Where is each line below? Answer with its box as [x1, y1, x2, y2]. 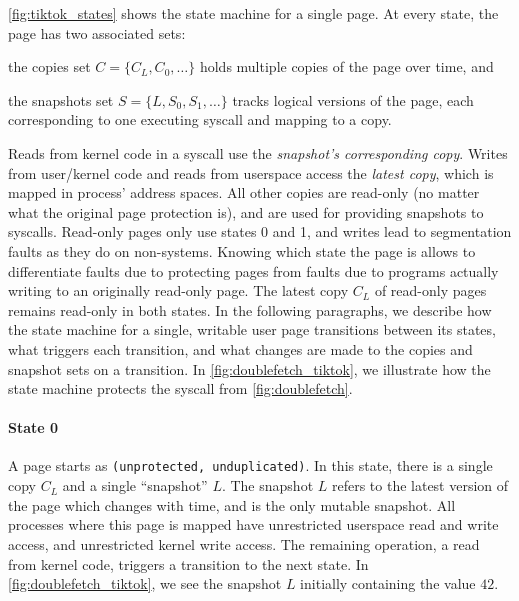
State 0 [8, 417, 59, 438]
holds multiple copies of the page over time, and [199, 56, 494, 77]
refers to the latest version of [331, 475, 509, 496]
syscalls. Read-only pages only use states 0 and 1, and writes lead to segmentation [8, 221, 512, 242]
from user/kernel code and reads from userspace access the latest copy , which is [8, 162, 494, 183]
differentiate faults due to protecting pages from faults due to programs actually [8, 260, 499, 281]
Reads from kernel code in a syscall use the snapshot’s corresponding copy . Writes [8, 142, 508, 163]
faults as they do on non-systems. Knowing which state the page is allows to [8, 240, 476, 261]
